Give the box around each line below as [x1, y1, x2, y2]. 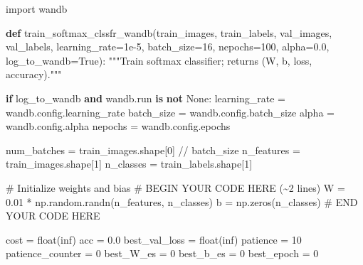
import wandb [6, 1, 68, 16]
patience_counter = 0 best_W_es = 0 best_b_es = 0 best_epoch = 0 [6, 246, 319, 261]
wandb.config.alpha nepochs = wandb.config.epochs [6, 119, 231, 134]
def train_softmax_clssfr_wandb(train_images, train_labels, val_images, [6, 25, 332, 40]
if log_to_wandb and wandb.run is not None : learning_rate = [6, 90, 285, 105]
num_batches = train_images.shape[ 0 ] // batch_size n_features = [6, 142, 300, 157]
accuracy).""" [6, 67, 62, 82]
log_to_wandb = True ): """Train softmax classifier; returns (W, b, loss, [6, 53, 312, 67]
